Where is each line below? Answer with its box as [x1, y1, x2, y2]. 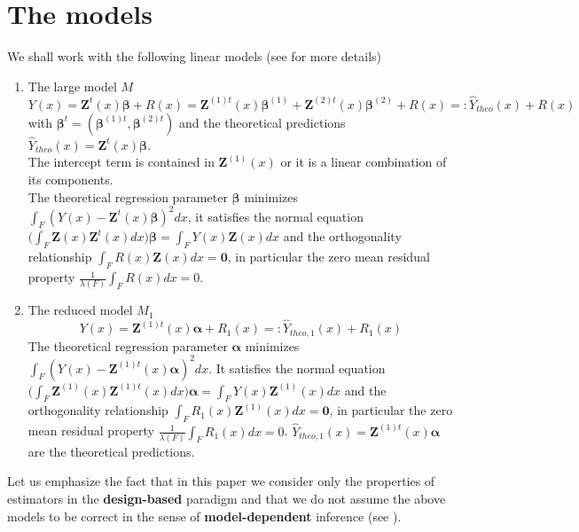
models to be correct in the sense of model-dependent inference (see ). [7, 506, 402, 525]
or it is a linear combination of [280, 153, 447, 171]
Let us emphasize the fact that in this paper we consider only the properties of [7, 472, 435, 490]
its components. [27, 169, 113, 188]
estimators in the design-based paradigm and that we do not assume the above [7, 489, 446, 507]
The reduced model [27, 301, 133, 319]
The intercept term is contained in [27, 153, 215, 171]
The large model [27, 76, 117, 95]
